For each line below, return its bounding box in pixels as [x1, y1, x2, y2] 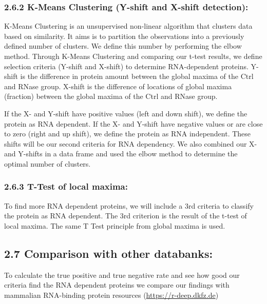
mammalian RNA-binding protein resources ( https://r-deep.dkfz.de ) [4, 289, 219, 300]
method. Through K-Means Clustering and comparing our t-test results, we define [4, 51, 262, 61]
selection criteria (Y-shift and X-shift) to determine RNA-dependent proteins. [4, 60, 249, 71]
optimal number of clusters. [4, 158, 91, 169]
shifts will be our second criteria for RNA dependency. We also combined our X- [4, 138, 257, 149]
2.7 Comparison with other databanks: [4, 245, 213, 261]
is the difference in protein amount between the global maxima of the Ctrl [20, 71, 254, 82]
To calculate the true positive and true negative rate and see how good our [4, 269, 240, 280]
